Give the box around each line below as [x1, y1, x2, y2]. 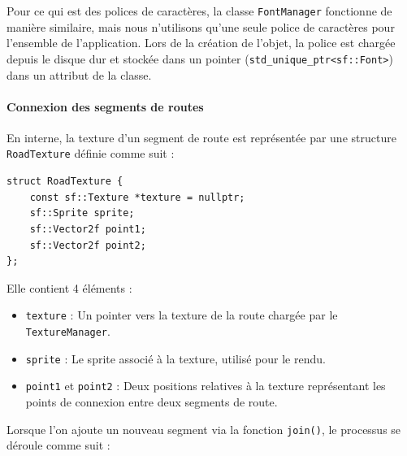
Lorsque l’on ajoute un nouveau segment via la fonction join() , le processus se [6, 420, 401, 437]
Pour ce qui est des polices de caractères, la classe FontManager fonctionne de [6, 2, 392, 19]
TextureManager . [25, 322, 110, 339]
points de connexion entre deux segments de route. [25, 393, 278, 410]
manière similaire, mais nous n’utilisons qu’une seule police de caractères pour [6, 18, 395, 35]
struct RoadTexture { [6, 176, 123, 188]
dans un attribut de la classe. [6, 66, 152, 83]
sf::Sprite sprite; [29, 207, 135, 219]
